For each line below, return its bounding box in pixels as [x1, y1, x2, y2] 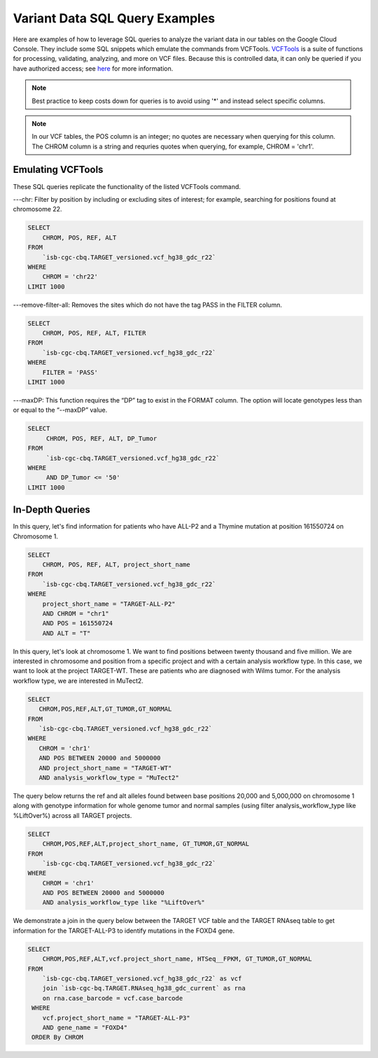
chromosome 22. [13, 205, 62, 214]
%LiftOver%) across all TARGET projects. [13, 811, 132, 819]
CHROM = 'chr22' [42, 273, 98, 281]
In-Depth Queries [13, 504, 90, 516]
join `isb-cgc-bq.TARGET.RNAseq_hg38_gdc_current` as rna [42, 984, 246, 992]
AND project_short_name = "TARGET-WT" [38, 764, 172, 772]
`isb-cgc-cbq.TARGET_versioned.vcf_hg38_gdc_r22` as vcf [42, 974, 242, 982]
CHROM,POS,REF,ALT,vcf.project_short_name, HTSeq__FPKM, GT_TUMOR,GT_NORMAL [42, 955, 312, 963]
